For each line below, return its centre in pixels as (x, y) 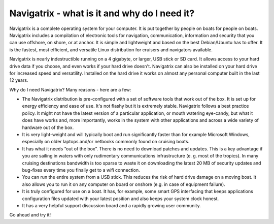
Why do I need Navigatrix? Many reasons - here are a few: (70, 89)
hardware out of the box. (48, 127)
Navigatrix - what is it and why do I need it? (102, 13)
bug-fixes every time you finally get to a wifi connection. (81, 170)
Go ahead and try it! (30, 215)
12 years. (19, 80)
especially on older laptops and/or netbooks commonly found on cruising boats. (106, 142)
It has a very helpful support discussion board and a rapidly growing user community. (111, 205)
